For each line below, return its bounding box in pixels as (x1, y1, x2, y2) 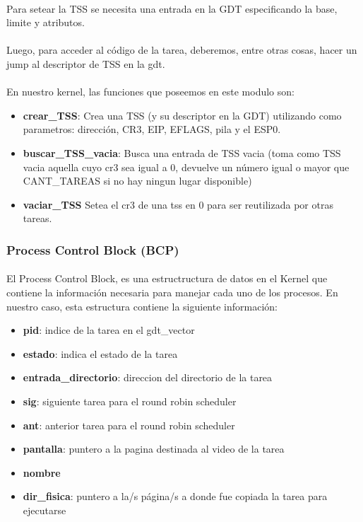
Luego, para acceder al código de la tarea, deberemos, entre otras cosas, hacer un (6, 42, 357, 57)
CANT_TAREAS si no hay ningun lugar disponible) (23, 173, 252, 188)
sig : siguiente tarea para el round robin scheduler (23, 393, 237, 408)
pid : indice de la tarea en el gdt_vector (23, 323, 195, 337)
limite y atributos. (6, 15, 85, 30)
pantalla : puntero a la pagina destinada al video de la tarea (23, 441, 285, 456)
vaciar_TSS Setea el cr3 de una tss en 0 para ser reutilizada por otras (23, 197, 333, 211)
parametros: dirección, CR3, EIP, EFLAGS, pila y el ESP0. (23, 122, 281, 137)
